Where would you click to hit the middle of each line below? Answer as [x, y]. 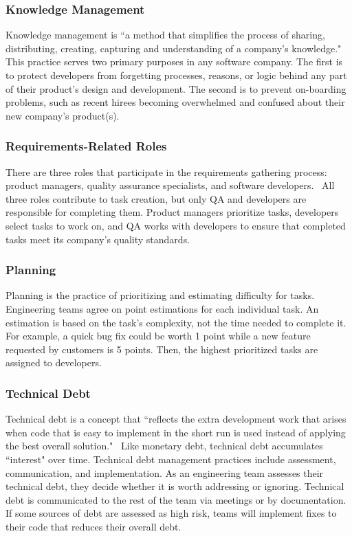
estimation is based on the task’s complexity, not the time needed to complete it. [176, 322]
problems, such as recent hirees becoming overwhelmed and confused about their [175, 102]
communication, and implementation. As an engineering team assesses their [165, 472]
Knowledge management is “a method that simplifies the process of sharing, [165, 35]
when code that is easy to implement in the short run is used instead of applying [176, 432]
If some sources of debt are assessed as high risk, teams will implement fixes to [171, 513]
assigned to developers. [54, 362]
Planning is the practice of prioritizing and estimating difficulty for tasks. [160, 295]
